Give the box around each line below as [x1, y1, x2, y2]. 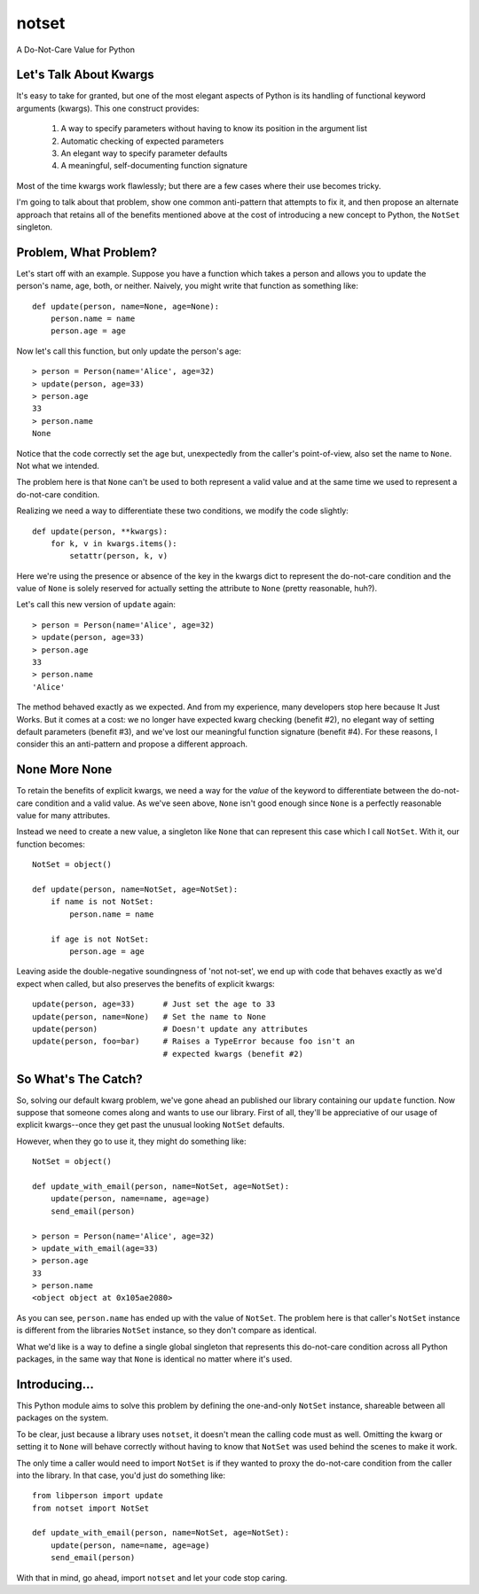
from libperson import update [32, 1490, 164, 1501]
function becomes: [16, 839, 86, 849]
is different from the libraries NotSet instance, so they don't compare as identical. [16, 1325, 317, 1336]
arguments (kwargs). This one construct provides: [16, 103, 200, 113]
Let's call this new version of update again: [16, 599, 177, 610]
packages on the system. [16, 1412, 109, 1423]
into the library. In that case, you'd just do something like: [16, 1470, 226, 1481]
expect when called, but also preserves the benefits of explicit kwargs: [16, 978, 275, 988]
